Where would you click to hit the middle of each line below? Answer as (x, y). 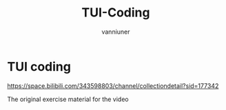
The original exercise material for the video (68, 99)
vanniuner (116, 32)
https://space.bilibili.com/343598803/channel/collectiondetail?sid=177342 (113, 86)
